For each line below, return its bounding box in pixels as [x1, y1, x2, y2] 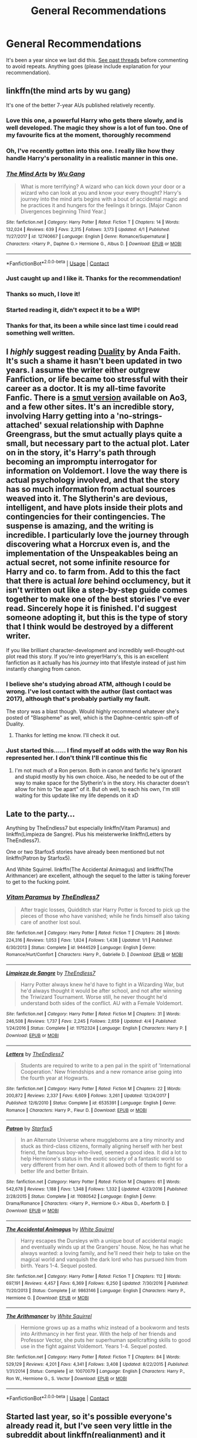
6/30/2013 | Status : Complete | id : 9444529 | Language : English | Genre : [6, 944, 157, 951]
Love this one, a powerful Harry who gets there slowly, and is [6, 116, 184, 124]
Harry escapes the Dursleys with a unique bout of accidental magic [20, 1237, 184, 1244]
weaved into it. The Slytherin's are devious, [6, 494, 168, 504]
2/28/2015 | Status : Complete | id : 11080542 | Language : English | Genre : [6, 1193, 157, 1199]
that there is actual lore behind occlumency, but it [6, 576, 191, 586]
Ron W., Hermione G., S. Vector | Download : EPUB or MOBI [6, 1376, 127, 1382]
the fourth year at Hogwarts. [20, 1074, 89, 1081]
